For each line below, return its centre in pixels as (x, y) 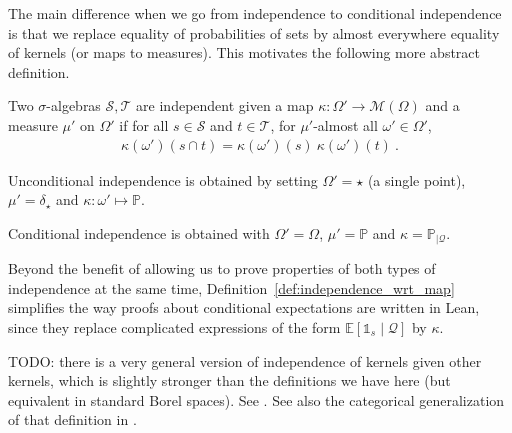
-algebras (73, 105)
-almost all (345, 124)
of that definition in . (72, 419)
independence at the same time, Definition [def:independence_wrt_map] (231, 287)
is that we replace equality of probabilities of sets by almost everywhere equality (254, 32)
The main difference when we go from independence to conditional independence (255, 13)
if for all (144, 124)
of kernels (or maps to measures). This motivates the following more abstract (244, 52)
